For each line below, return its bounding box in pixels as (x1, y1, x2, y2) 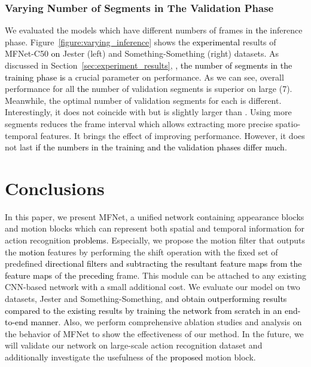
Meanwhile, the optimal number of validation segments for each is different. (5, 94, 282, 106)
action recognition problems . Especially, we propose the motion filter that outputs (5, 234, 305, 246)
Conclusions (5, 175, 105, 200)
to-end (5, 316, 28, 328)
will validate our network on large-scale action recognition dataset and (5, 339, 263, 351)
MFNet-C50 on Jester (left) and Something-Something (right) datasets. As (5, 47, 279, 60)
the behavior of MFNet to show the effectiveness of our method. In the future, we (5, 327, 304, 340)
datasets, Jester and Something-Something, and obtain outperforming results (5, 292, 287, 305)
